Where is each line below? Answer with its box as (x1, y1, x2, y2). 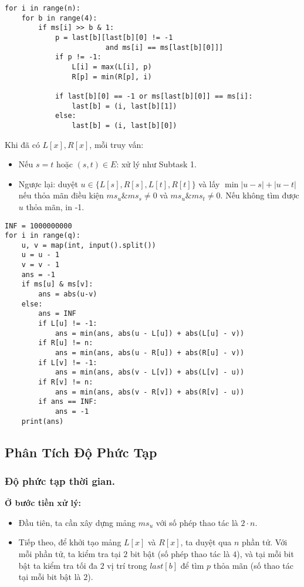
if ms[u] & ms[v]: (21, 280, 93, 289)
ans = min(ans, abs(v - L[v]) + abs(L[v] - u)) (55, 368, 245, 377)
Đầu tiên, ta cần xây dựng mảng (18, 516, 136, 528)
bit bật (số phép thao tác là (130, 548, 230, 560)
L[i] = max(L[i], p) (72, 62, 152, 71)
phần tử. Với (242, 536, 288, 548)
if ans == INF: (38, 397, 97, 406)
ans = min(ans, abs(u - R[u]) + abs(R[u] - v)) (55, 349, 245, 357)
